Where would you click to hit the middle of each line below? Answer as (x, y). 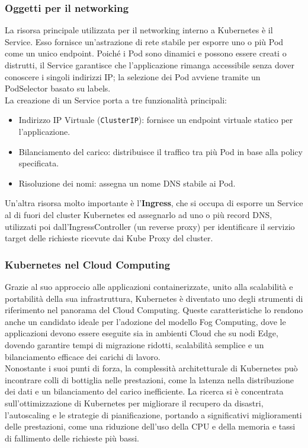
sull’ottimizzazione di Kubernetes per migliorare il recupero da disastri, (134, 403)
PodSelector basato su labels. (58, 88)
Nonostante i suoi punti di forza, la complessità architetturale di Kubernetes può (151, 368)
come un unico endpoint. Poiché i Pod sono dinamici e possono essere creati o (146, 53)
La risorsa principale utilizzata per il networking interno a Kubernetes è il (139, 30)
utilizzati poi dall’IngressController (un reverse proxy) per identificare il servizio (150, 226)
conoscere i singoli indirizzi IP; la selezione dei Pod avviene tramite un (133, 76)
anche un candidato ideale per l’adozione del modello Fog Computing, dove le (145, 321)
